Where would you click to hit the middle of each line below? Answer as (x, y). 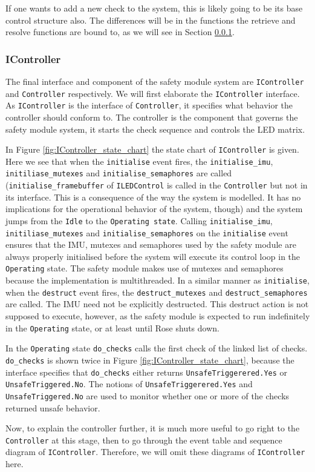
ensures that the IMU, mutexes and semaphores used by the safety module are (151, 244)
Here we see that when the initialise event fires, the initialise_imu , (139, 161)
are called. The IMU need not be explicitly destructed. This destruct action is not (157, 304)
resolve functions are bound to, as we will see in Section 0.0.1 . (120, 32)
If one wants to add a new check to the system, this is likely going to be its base (154, 8)
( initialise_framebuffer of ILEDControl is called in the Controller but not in (157, 185)
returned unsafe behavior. (53, 407)
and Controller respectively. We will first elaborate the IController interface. (153, 93)
